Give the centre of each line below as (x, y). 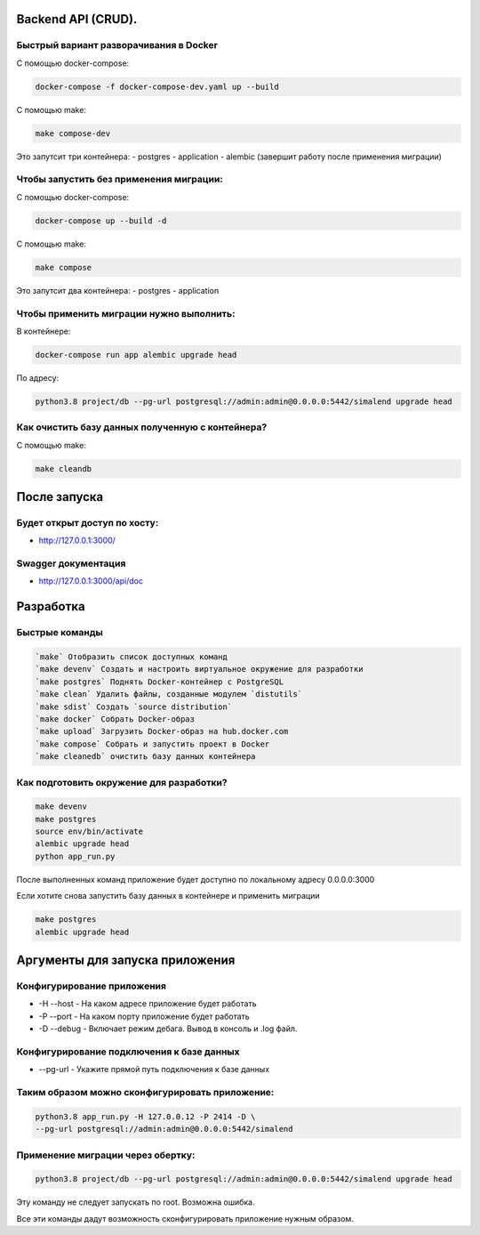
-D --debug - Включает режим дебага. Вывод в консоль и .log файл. (168, 1029)
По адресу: (38, 377)
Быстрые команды (60, 633)
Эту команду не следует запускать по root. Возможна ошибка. (136, 1202)
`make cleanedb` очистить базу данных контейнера (145, 757)
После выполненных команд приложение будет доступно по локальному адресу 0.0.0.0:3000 (196, 879)
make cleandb (64, 468)
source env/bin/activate (89, 831)
